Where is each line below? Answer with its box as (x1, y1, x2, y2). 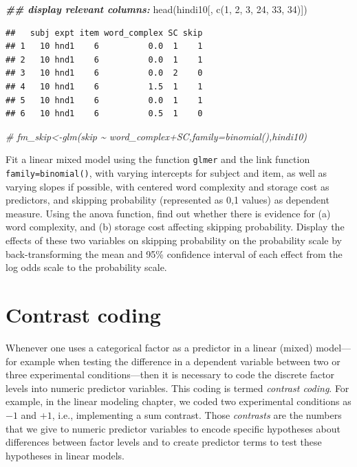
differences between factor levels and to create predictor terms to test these (6, 435, 322, 449)
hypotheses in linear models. (6, 448, 125, 462)
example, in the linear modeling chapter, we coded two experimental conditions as (6, 394, 351, 409)
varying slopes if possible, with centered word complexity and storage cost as (6, 179, 329, 193)
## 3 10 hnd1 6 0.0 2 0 (6, 68, 203, 78)
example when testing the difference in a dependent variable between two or (20, 354, 340, 368)
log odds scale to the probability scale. (6, 260, 167, 274)
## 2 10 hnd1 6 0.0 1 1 (6, 54, 203, 65)
